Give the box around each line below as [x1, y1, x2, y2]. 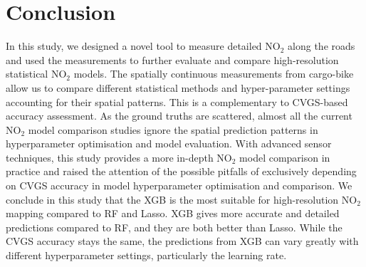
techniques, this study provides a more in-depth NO [6, 150, 232, 164]
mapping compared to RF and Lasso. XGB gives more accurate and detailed [6, 206, 340, 221]
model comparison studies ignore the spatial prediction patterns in [28, 122, 318, 137]
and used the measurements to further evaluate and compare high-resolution [6, 52, 339, 67]
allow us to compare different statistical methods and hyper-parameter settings [6, 80, 350, 95]
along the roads [288, 38, 355, 53]
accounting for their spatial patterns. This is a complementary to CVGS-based [6, 94, 348, 109]
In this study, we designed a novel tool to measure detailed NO [6, 38, 281, 53]
